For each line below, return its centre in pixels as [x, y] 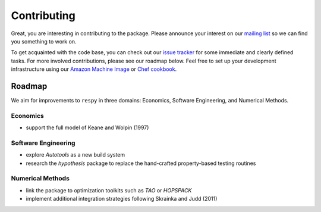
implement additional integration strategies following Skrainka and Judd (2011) [122, 199]
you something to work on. [44, 41]
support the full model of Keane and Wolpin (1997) [87, 127]
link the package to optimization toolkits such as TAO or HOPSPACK [109, 190]
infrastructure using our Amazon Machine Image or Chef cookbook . [94, 69]
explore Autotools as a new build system [75, 155]
